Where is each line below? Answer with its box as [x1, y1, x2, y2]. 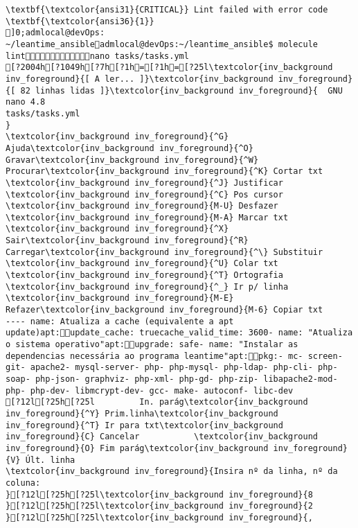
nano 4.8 [6, 97, 46, 107]
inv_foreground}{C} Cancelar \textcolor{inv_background [6, 432, 319, 442]
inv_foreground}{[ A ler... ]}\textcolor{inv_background [6, 73, 274, 84]
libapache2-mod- [263, 374, 338, 384]
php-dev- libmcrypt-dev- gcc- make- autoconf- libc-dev [30, 385, 294, 396]
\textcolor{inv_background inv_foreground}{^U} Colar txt [6, 258, 278, 269]
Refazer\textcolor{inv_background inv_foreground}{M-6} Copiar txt [6, 305, 323, 315]
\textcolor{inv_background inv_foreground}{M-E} [6, 293, 234, 303]
